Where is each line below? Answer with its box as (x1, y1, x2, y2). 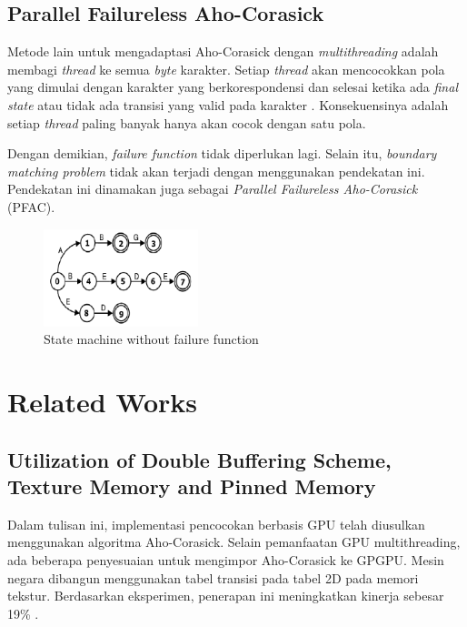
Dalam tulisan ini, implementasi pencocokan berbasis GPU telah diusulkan (7, 514, 425, 533)
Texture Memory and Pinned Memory (7, 472, 376, 501)
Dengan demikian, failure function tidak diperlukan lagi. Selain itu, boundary (7, 144, 437, 163)
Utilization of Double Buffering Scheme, (7, 445, 392, 473)
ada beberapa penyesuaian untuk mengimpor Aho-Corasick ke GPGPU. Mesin (7, 551, 444, 570)
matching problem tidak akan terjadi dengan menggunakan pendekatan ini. (7, 161, 425, 180)
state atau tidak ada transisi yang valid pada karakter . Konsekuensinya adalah (7, 95, 449, 114)
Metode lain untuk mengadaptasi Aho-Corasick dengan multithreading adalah (7, 42, 439, 61)
